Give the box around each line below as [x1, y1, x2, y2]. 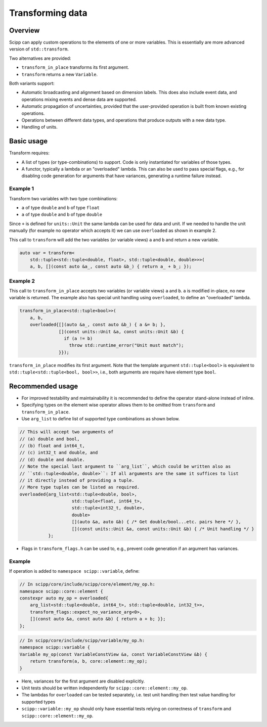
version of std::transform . [9, 46, 69, 52]
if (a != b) [63, 335, 93, 341]
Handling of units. [21, 124, 58, 130]
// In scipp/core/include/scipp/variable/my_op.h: [19, 638, 145, 643]
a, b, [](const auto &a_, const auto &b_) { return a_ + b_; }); [30, 264, 192, 270]
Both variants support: [9, 81, 55, 87]
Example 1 [9, 185, 34, 192]
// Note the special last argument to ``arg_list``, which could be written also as [19, 464, 231, 469]
